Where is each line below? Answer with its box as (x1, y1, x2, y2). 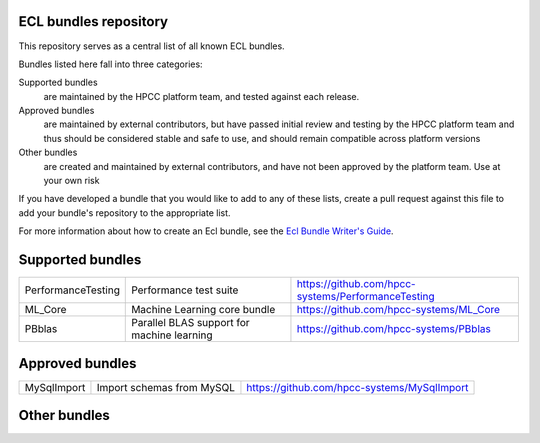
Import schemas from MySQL (96, 380, 235, 394)
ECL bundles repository (18, 13, 169, 30)
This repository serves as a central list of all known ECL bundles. (18, 40, 285, 52)
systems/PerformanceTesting (296, 290, 435, 304)
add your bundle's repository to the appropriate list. (18, 206, 231, 219)
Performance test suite (131, 283, 239, 297)
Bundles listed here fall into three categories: (18, 58, 204, 70)
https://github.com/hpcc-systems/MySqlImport (246, 380, 469, 394)
